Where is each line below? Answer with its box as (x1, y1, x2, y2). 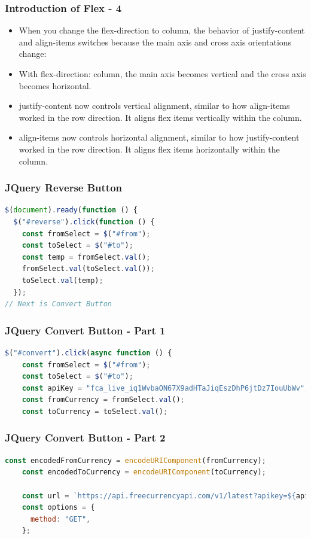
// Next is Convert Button (5, 300, 112, 309)
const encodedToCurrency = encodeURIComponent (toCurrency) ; (22, 468, 266, 477)
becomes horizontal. (19, 79, 92, 92)
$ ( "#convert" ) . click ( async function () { (5, 348, 172, 357)
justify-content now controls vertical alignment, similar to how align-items (19, 99, 290, 112)
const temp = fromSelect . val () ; (22, 252, 151, 261)
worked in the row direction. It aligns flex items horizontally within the (19, 142, 280, 155)
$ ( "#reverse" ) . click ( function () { (13, 217, 155, 226)
